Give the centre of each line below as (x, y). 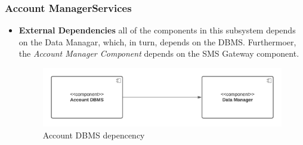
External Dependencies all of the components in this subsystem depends (157, 30)
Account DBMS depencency (94, 135)
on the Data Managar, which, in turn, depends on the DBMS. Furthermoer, (157, 41)
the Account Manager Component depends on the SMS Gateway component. (159, 53)
